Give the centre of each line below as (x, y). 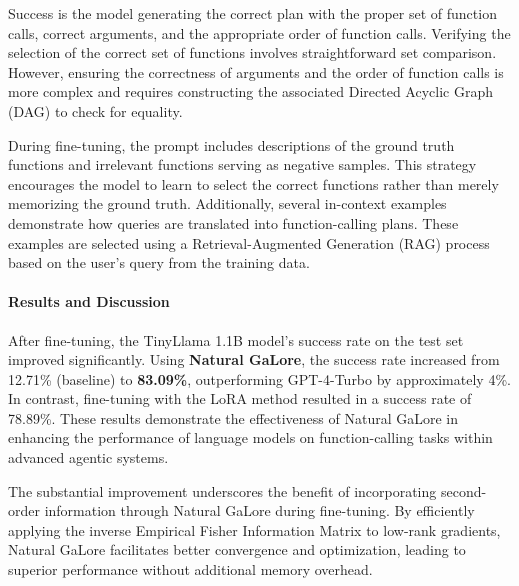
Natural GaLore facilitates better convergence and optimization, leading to (237, 549)
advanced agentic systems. (88, 457)
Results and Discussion (89, 301)
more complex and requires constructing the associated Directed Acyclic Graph (250, 91)
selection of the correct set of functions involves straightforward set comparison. (252, 52)
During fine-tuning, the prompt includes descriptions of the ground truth (231, 144)
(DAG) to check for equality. (95, 110)
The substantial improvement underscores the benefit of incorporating (222, 490)
